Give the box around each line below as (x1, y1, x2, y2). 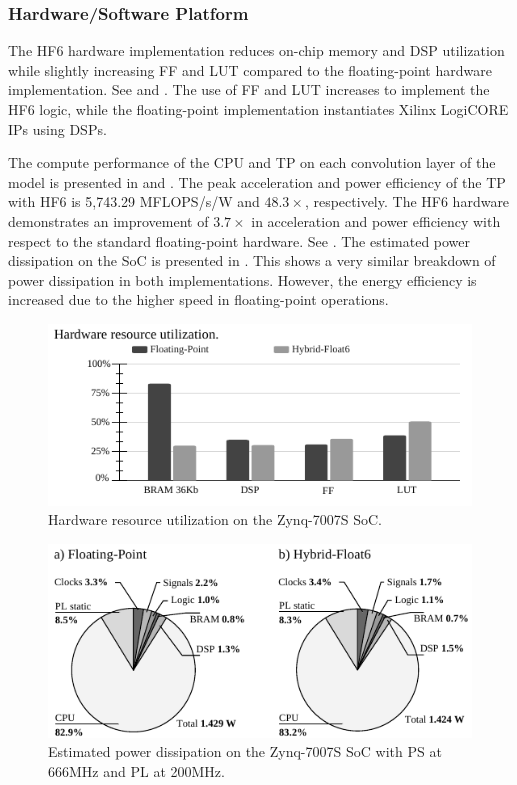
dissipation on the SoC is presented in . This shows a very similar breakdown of (8, 250, 496, 271)
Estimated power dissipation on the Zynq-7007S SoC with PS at (48, 741, 442, 762)
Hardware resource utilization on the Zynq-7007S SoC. (48, 509, 382, 530)
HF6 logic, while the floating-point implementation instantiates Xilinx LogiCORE (8, 99, 509, 119)
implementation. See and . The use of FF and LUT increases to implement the (8, 79, 490, 100)
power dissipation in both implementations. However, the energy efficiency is (8, 269, 477, 290)
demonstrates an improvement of (8, 210, 209, 231)
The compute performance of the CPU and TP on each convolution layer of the (8, 152, 496, 173)
